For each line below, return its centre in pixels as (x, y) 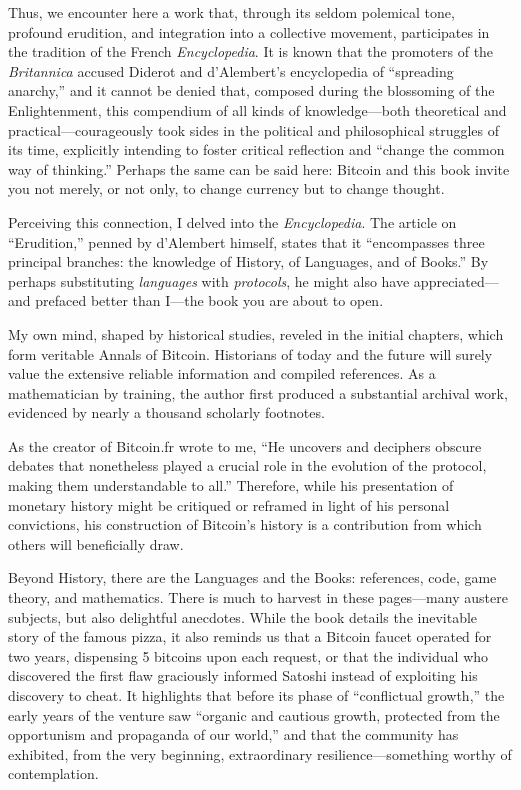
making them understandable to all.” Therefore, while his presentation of (231, 485)
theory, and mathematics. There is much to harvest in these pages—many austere (258, 597)
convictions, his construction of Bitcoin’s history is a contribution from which (245, 524)
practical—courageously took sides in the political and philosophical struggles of (254, 129)
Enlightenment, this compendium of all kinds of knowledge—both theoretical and (257, 109)
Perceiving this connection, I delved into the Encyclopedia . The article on (232, 221)
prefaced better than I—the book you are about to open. (209, 300)
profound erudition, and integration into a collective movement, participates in (249, 31)
